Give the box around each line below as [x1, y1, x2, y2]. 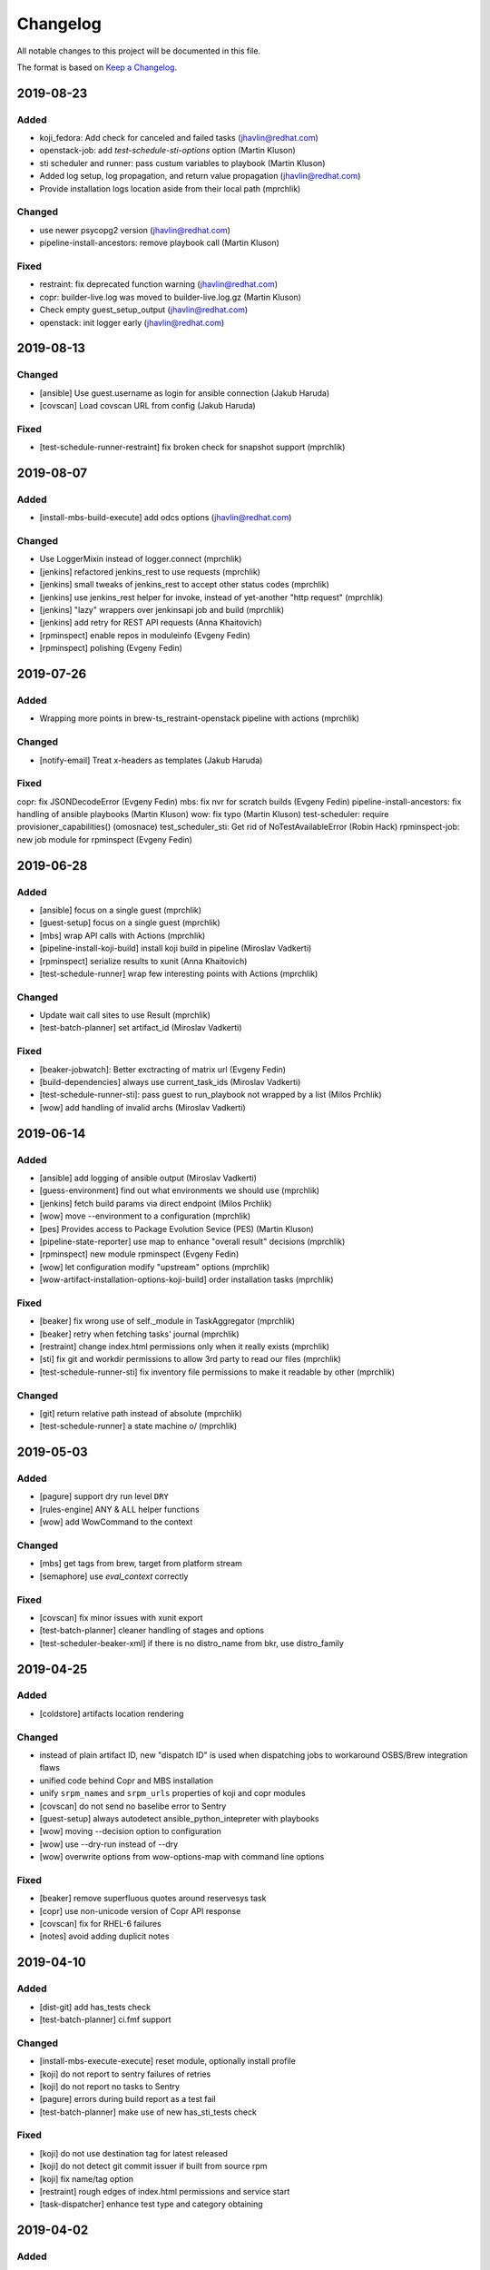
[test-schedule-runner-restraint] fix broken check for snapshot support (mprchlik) [39, 441, 346, 453]
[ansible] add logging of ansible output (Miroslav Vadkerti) [39, 1172, 258, 1183]
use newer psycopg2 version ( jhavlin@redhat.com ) [39, 224, 231, 235]
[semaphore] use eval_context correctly [39, 1571, 189, 1582]
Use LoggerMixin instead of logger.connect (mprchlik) [39, 554, 242, 565]
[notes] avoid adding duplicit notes [39, 1930, 170, 1942]
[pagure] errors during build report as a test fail [39, 2094, 217, 2105]
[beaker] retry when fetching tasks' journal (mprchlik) [39, 1328, 240, 1339]
